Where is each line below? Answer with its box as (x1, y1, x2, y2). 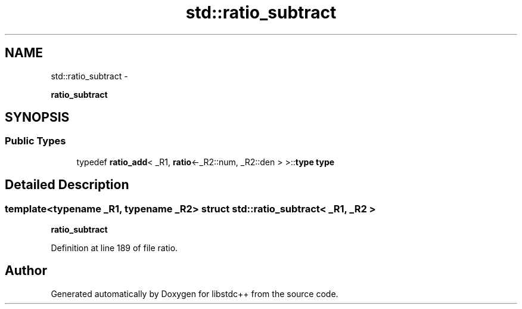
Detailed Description (5, 177, 129, 193)
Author (5, 263, 47, 279)
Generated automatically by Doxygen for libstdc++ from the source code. (51, 288, 338, 299)
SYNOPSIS (5, 110, 70, 125)
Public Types (5, 135, 66, 147)
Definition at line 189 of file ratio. (51, 243, 178, 254)
